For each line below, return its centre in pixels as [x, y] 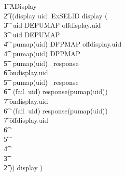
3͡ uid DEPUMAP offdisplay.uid [52, 25]
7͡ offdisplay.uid [26, 120]
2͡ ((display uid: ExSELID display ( [56, 15]
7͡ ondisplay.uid [26, 101]
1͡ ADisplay [20, 6]
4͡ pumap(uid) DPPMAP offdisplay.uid [63, 44]
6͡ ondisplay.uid [26, 72]
